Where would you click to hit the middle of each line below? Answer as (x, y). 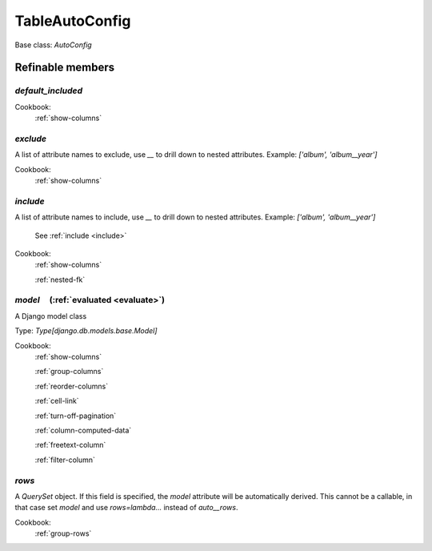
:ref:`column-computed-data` (83, 430)
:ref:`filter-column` (65, 460)
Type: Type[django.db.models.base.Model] (86, 331)
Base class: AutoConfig (53, 45)
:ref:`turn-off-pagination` (76, 416)
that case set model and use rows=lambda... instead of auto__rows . (126, 508)
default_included (49, 90)
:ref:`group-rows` (63, 533)
